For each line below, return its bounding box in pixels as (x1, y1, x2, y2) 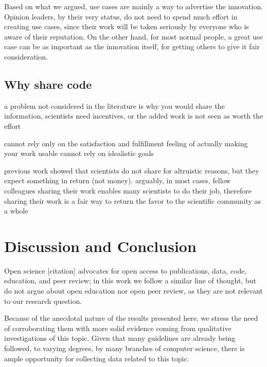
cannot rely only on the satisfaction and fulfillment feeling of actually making (4, 138, 248, 148)
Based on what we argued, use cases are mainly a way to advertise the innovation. (4, 1, 263, 11)
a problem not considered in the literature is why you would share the (4, 100, 225, 111)
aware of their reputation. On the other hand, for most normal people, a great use (4, 31, 263, 42)
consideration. (4, 51, 48, 62)
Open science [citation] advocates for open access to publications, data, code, (4, 265, 247, 276)
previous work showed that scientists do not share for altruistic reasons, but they (4, 165, 259, 176)
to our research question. (4, 295, 82, 306)
